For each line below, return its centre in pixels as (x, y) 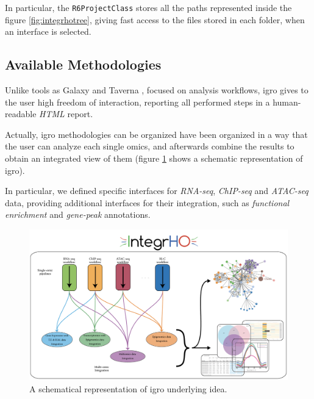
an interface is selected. (48, 31)
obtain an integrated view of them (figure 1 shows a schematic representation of (154, 158)
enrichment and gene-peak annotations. (78, 214)
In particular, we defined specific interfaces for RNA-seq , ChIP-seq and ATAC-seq (157, 191)
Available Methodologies (83, 64)
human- (287, 102)
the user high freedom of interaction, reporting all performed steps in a (137, 102)
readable (21, 114)
